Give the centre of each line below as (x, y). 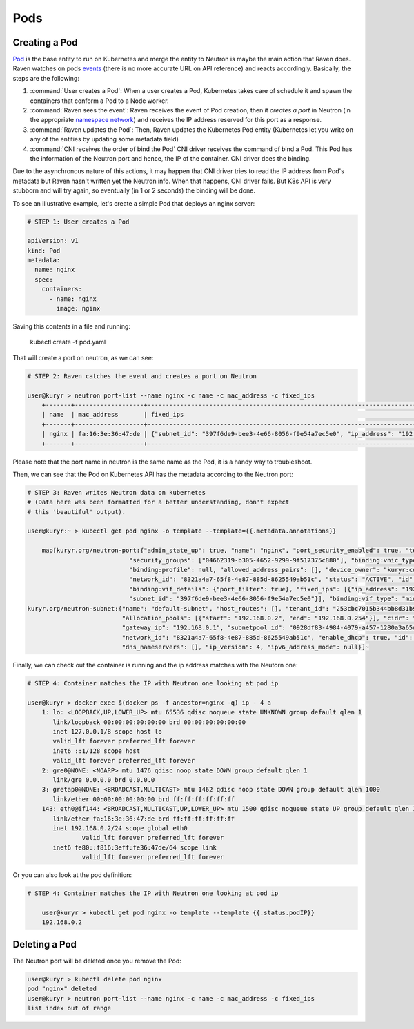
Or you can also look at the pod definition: (72, 875)
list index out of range (69, 1008)
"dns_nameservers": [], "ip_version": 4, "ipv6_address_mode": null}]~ (245, 647)
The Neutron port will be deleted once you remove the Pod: (97, 961)
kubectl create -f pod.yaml (68, 342)
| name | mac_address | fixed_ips (113, 415)
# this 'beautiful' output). (77, 512)
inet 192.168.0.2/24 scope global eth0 (120, 828)
